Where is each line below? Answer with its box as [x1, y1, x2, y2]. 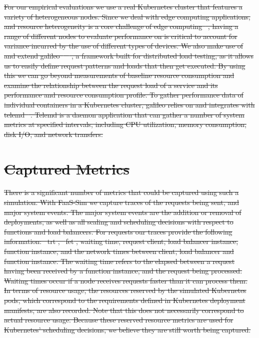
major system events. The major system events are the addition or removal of [4, 206, 241, 217]
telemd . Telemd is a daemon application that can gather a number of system [4, 109, 244, 119]
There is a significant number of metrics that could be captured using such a [4, 187, 239, 197]
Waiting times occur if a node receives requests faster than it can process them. [4, 275, 247, 285]
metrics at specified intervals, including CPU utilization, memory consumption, [4, 119, 246, 129]
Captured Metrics [4, 158, 129, 178]
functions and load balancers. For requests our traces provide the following [4, 226, 232, 236]
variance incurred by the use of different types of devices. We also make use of [4, 40, 243, 51]
